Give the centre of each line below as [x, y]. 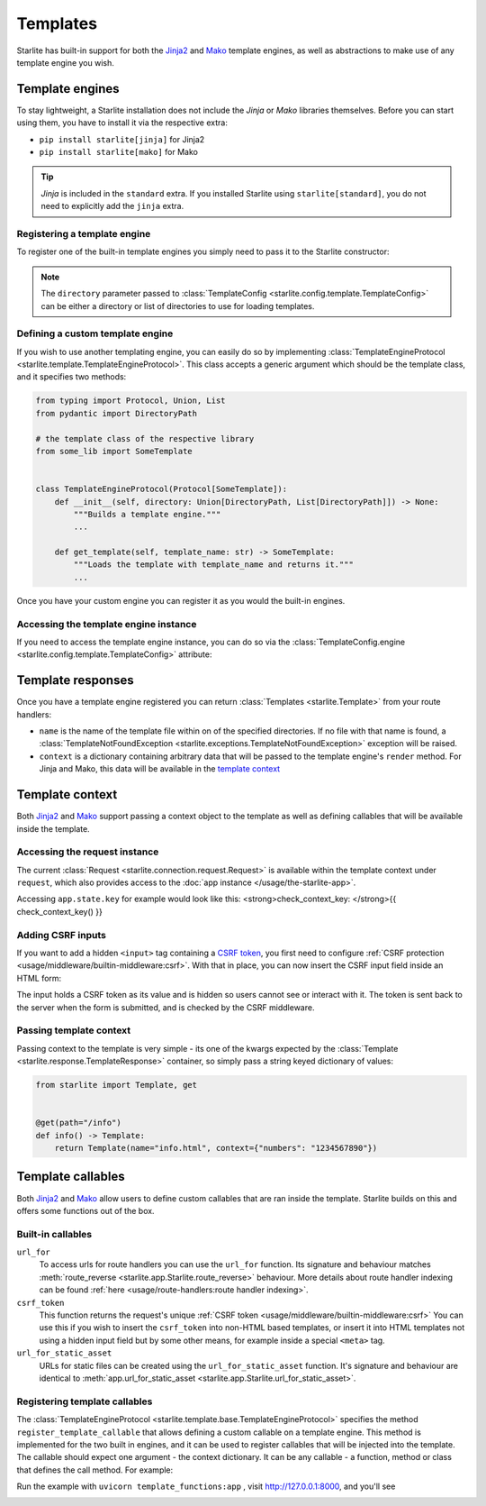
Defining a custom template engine [95, 333]
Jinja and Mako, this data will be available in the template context [160, 769]
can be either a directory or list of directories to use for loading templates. [178, 306]
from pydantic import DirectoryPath [117, 413]
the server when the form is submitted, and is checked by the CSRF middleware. [166, 1007]
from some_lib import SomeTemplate [114, 451]
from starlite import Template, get [117, 1085]
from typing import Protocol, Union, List [130, 401]
